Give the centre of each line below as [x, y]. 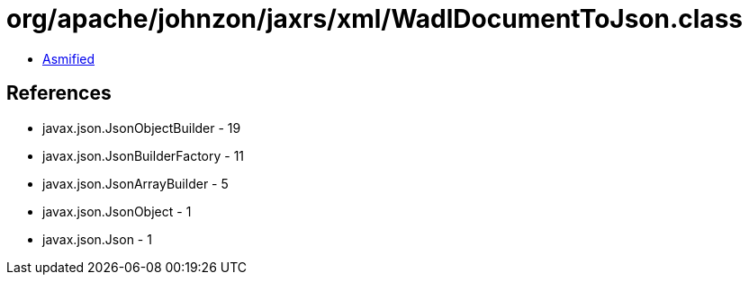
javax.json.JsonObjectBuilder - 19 [142, 128]
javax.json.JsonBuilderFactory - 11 [144, 155]
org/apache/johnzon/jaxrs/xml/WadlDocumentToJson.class [374, 19]
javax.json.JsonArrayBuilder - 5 [135, 183]
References [59, 93]
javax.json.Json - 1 [97, 239]
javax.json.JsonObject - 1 [117, 211]
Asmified [69, 58]
